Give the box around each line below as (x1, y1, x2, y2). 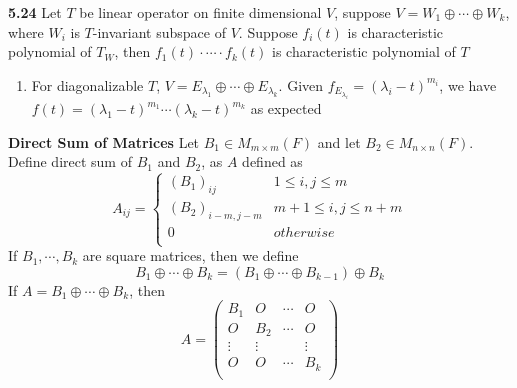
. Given (278, 74, 324, 95)
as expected (250, 98, 322, 119)
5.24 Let (8, 2, 62, 22)
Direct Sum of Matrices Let (8, 131, 200, 152)
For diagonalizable (31, 74, 144, 95)
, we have (439, 74, 497, 95)
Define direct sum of (8, 151, 132, 172)
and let (317, 131, 361, 152)
